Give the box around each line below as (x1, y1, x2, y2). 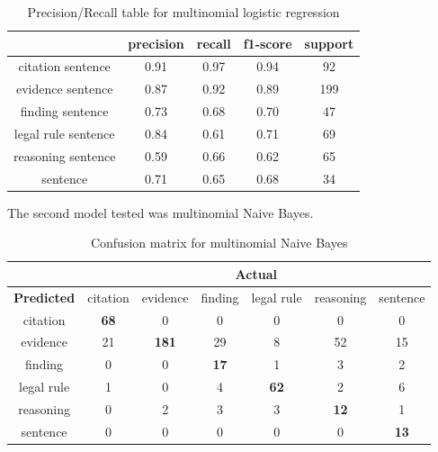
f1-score (243, 33, 292, 52)
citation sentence (18, 57, 111, 76)
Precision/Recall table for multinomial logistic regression (27, 3, 340, 21)
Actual (235, 264, 277, 283)
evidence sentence (15, 79, 113, 98)
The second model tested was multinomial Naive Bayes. (7, 203, 314, 221)
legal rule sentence (13, 123, 115, 142)
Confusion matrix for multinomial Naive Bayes (90, 233, 348, 252)
